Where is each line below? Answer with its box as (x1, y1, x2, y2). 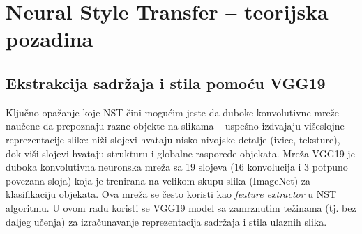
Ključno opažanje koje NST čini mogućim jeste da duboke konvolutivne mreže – (6, 104, 347, 119)
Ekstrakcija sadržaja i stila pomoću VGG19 (6, 72, 326, 93)
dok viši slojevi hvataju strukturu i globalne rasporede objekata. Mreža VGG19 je (6, 146, 355, 160)
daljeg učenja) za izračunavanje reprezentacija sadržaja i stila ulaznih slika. (6, 214, 327, 228)
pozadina (6, 24, 93, 53)
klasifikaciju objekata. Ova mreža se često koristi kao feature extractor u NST (6, 187, 337, 201)
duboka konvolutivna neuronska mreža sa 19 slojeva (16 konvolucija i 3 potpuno (6, 159, 348, 174)
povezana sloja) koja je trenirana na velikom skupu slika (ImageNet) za (6, 173, 311, 187)
